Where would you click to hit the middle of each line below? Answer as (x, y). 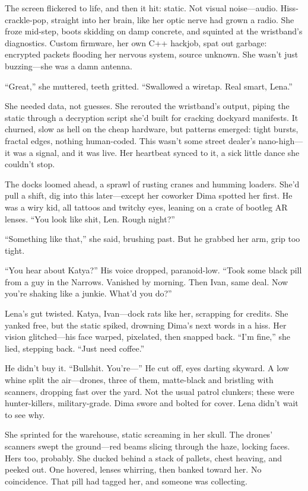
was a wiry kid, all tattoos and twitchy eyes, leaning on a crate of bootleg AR (146, 207)
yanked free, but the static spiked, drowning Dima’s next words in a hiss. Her (146, 325)
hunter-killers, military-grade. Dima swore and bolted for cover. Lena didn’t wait (152, 403)
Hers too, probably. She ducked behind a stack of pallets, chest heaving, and (144, 457)
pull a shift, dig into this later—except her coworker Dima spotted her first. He (149, 195)
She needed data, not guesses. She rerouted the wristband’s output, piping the (147, 106)
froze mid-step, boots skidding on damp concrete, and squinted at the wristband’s (154, 31)
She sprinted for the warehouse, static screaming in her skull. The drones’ (139, 434)
